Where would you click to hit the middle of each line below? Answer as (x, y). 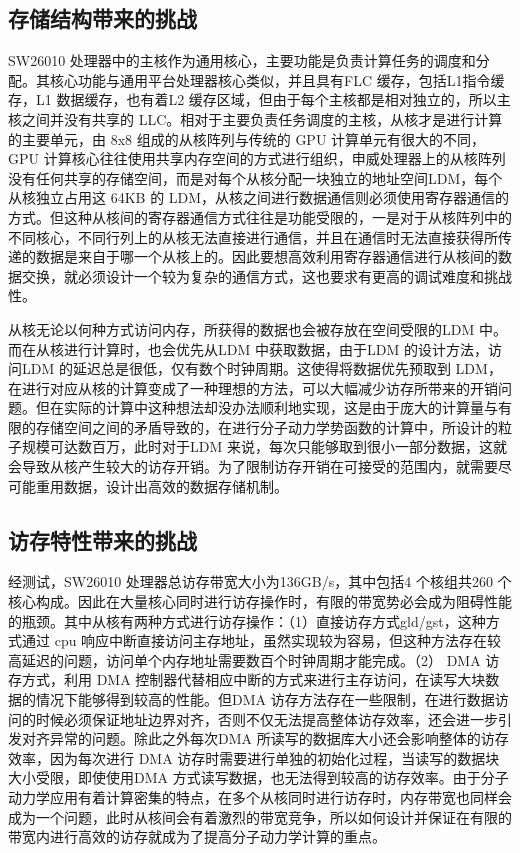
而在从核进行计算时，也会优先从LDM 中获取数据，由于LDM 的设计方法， (248, 348)
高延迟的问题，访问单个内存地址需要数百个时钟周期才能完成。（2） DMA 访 (254, 659)
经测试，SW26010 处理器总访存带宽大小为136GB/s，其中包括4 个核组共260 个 (260, 581)
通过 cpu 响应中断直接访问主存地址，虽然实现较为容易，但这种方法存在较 (261, 640)
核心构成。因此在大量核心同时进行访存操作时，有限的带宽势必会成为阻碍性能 (260, 601)
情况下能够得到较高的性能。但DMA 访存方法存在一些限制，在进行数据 (265, 699)
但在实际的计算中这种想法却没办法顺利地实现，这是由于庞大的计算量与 (266, 407)
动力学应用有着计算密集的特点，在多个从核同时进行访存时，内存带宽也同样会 (260, 797)
